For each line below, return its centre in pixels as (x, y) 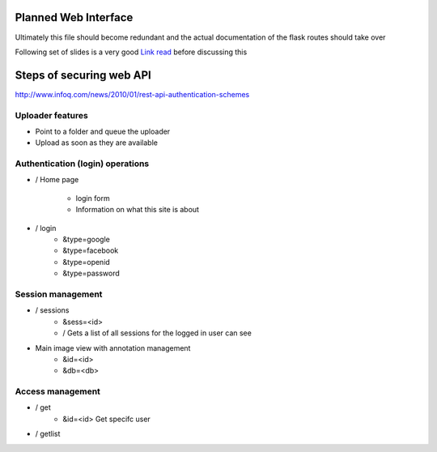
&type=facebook (91, 250)
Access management (58, 391)
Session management (59, 294)
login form (93, 198)
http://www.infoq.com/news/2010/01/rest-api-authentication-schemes (132, 94)
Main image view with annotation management (113, 348)
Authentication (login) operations (82, 164)
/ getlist (48, 434)
